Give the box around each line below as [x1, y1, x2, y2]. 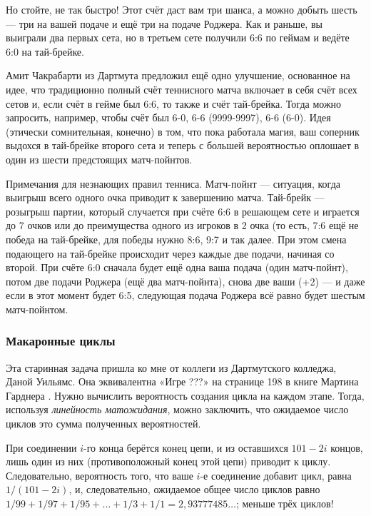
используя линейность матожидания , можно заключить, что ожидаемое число [6, 402, 349, 417]
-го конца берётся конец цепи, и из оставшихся [83, 440, 288, 455]
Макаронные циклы [6, 332, 116, 350]
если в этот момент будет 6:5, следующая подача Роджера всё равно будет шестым [6, 288, 365, 303]
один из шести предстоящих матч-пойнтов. [6, 151, 193, 166]
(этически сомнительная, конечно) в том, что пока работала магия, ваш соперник [6, 123, 360, 138]
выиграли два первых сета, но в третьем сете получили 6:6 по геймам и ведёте [6, 30, 350, 45]
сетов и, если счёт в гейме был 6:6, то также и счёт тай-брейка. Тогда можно [6, 96, 342, 111]
